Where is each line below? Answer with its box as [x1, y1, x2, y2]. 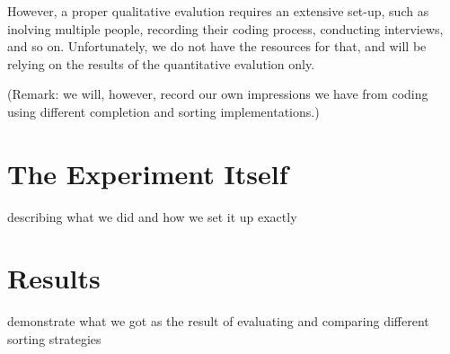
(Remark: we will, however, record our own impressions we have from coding [7, 84, 428, 103]
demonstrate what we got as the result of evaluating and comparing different [7, 312, 429, 331]
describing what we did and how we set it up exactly [7, 207, 297, 226]
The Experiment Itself [7, 155, 288, 191]
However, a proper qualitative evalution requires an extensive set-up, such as [7, 2, 429, 20]
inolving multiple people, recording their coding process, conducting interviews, [7, 19, 444, 38]
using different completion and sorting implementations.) [7, 102, 320, 120]
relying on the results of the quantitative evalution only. [7, 54, 315, 73]
